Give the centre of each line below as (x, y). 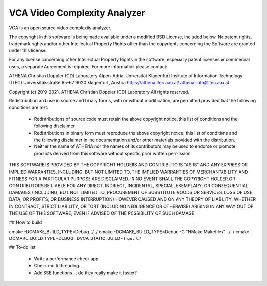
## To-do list (22, 247)
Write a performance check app (66, 259)
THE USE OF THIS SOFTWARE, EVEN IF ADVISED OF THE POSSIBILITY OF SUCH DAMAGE (102, 213)
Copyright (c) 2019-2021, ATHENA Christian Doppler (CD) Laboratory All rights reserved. (99, 92)
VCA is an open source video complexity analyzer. (60, 28)
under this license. (28, 50)
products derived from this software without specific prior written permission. (113, 153)
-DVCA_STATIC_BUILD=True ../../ (108, 238)
